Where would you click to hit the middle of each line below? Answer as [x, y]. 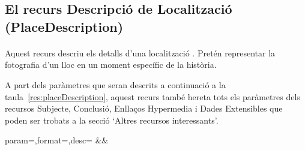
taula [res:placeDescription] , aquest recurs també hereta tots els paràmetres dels [152, 96]
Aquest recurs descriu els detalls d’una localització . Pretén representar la [140, 52]
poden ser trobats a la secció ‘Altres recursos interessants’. [112, 120]
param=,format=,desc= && [57, 140]
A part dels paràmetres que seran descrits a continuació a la [115, 84]
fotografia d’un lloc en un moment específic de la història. [111, 64]
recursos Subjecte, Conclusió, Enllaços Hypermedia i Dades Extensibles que [144, 108]
